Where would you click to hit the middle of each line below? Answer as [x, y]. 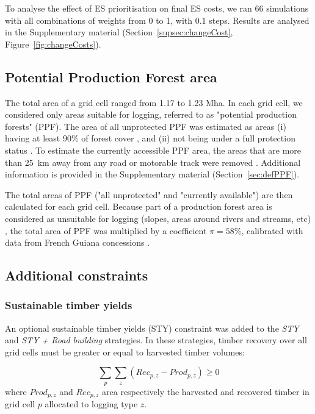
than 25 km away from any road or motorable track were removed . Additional [153, 162]
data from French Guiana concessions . [78, 242]
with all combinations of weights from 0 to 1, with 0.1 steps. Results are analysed [157, 20]
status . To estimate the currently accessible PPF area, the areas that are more [153, 150]
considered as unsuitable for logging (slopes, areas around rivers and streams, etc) [158, 218]
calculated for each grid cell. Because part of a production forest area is [139, 206]
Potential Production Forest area [111, 77]
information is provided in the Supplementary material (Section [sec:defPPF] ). [152, 174]
